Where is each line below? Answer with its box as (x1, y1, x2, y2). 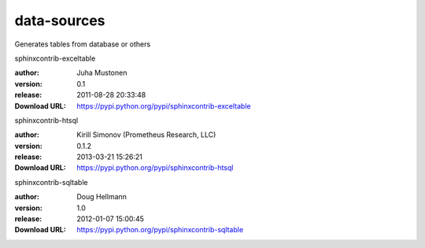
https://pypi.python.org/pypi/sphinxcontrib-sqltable (76, 225, 244, 235)
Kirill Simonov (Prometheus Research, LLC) (76, 130, 216, 139)
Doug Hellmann (76, 192, 128, 202)
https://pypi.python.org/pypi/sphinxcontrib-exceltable (76, 101, 251, 110)
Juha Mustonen (76, 68, 128, 78)
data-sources (14, 12, 105, 29)
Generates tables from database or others (14, 39, 151, 49)
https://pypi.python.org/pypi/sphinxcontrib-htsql (76, 163, 234, 172)
